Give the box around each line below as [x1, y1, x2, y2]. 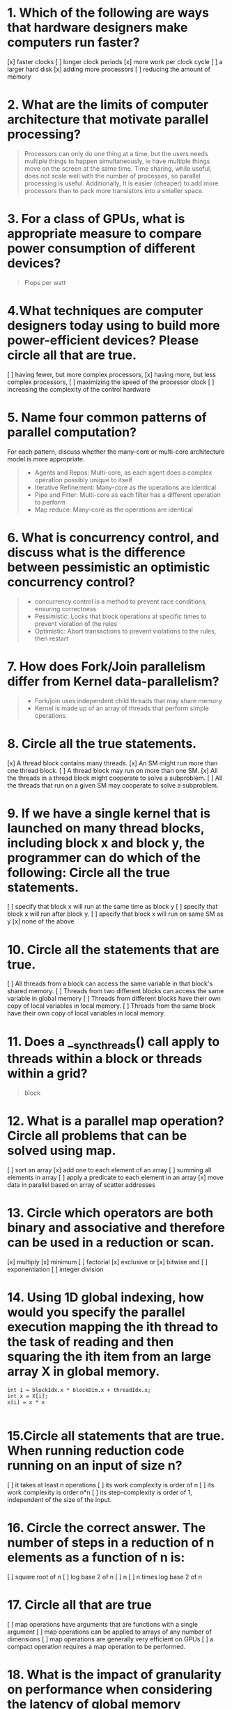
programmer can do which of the [7, 850, 201, 866]
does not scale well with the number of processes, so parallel [24, 171, 201, 180]
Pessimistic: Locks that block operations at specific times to [34, 612, 207, 620]
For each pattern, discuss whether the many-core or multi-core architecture [7, 447, 225, 456]
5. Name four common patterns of [7, 409, 207, 425]
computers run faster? [7, 35, 140, 50]
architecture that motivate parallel [7, 112, 209, 128]
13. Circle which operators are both [7, 1205, 214, 1221]
